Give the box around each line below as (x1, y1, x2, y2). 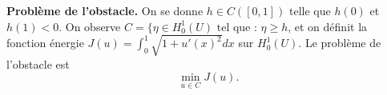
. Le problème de (298, 34, 381, 51)
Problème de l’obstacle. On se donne (6, 2, 204, 18)
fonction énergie (6, 34, 84, 51)
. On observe (58, 18, 121, 34)
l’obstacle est (6, 55, 70, 72)
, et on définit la (288, 18, 368, 34)
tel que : (216, 22, 257, 34)
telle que (288, 2, 331, 18)
